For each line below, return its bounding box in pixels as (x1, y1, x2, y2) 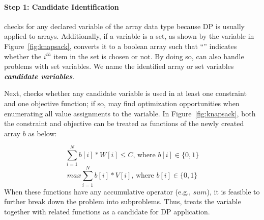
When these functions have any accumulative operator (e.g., (4, 186, 191, 197)
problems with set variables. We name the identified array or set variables (4, 61, 234, 71)
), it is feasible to (207, 186, 260, 197)
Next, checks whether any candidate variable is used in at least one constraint (4, 88, 247, 99)
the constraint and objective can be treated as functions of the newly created (4, 118, 244, 129)
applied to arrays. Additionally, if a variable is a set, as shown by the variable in (4, 31, 254, 41)
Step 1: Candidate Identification (4, 1, 119, 12)
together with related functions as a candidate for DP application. (4, 206, 210, 216)
